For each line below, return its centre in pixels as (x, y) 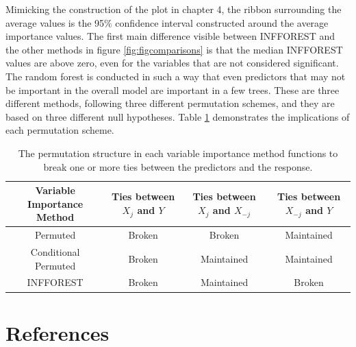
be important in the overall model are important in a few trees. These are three (173, 89)
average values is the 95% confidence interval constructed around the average (167, 22)
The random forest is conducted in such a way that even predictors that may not (176, 76)
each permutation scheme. (60, 130)
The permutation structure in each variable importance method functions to (178, 153)
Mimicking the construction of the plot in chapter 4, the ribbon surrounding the (174, 9)
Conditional (55, 252)
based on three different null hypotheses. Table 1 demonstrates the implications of (178, 116)
